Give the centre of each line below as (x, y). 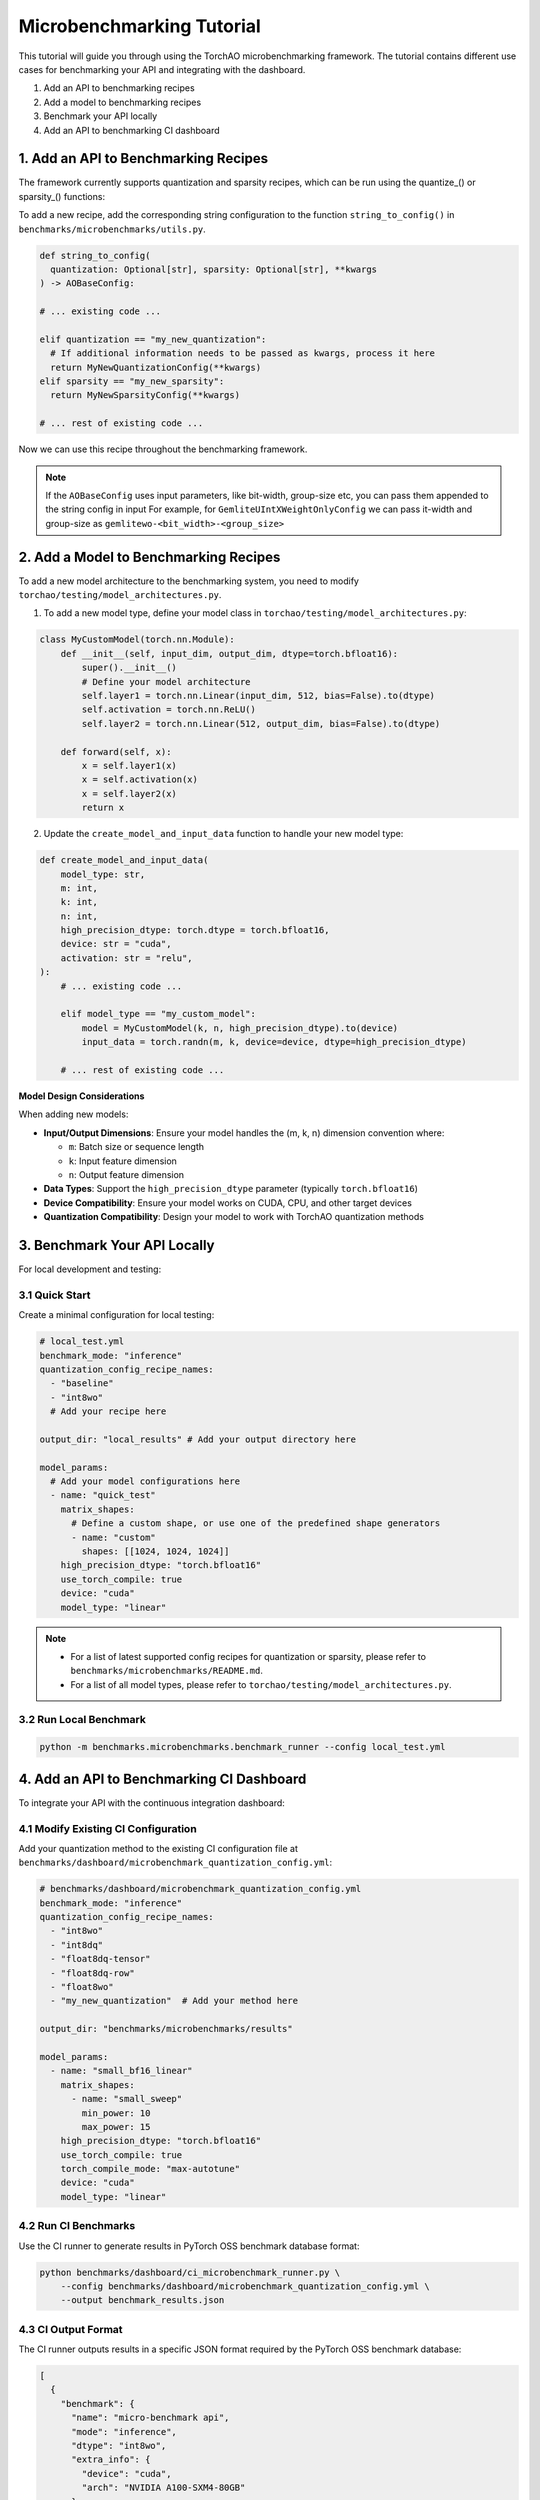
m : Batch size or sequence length (136, 1147)
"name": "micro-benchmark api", (150, 2418)
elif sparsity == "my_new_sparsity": (132, 381)
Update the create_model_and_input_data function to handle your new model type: (223, 834)
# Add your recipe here (108, 1411)
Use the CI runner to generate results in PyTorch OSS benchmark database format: (189, 2246)
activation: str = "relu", (127, 958)
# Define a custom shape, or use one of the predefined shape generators (256, 1523)
